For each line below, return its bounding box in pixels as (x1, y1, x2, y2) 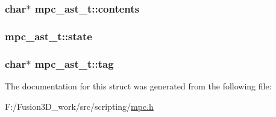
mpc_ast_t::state (5, 28, 92, 43)
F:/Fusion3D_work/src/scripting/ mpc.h (5, 100, 154, 112)
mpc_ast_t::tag (34, 56, 114, 71)
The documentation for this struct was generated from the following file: (5, 79, 272, 92)
